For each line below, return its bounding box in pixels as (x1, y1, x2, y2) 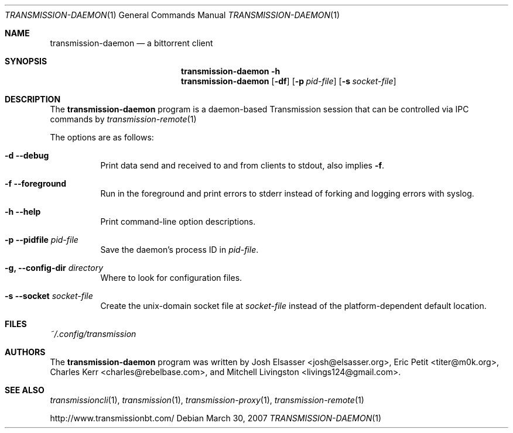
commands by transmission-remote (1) (50, 114, 197, 124)
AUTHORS (5, 347, 46, 357)
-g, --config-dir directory (5, 263, 104, 273)
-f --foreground (5, 178, 67, 188)
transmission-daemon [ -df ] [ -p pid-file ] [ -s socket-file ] (181, 76, 396, 86)
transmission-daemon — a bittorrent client (50, 38, 213, 48)
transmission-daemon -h (181, 66, 281, 76)
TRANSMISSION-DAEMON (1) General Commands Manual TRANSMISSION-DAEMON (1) (5, 10, 340, 20)
